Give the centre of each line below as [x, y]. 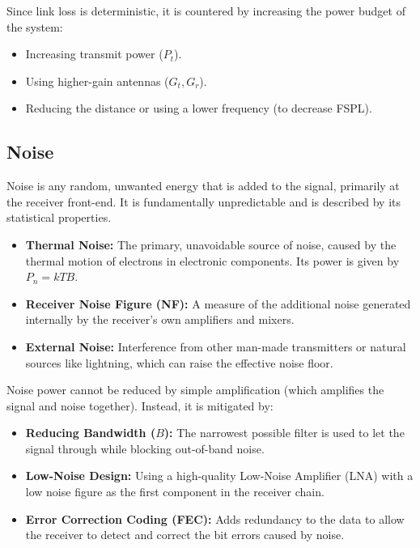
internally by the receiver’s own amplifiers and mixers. [160, 319]
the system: [35, 26]
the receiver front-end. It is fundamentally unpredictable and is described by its [204, 201]
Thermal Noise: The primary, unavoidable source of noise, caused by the [211, 244]
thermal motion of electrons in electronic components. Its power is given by [212, 260]
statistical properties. [59, 217]
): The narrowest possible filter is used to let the [284, 433]
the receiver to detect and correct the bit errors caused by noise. [185, 535]
